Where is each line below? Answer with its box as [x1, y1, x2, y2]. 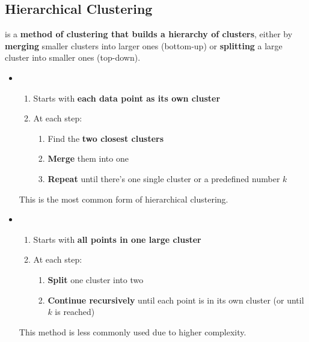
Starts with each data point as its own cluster [33, 91, 221, 104]
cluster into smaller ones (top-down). [5, 51, 141, 64]
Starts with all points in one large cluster [33, 233, 201, 245]
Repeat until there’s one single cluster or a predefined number [47, 172, 280, 185]
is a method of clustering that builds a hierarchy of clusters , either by [5, 28, 293, 40]
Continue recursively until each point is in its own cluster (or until [47, 293, 304, 306]
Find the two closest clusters [47, 132, 164, 144]
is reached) [55, 305, 95, 318]
